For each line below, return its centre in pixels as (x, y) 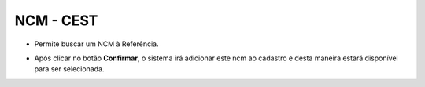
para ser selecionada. (69, 69)
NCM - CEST (56, 20)
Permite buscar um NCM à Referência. (96, 44)
